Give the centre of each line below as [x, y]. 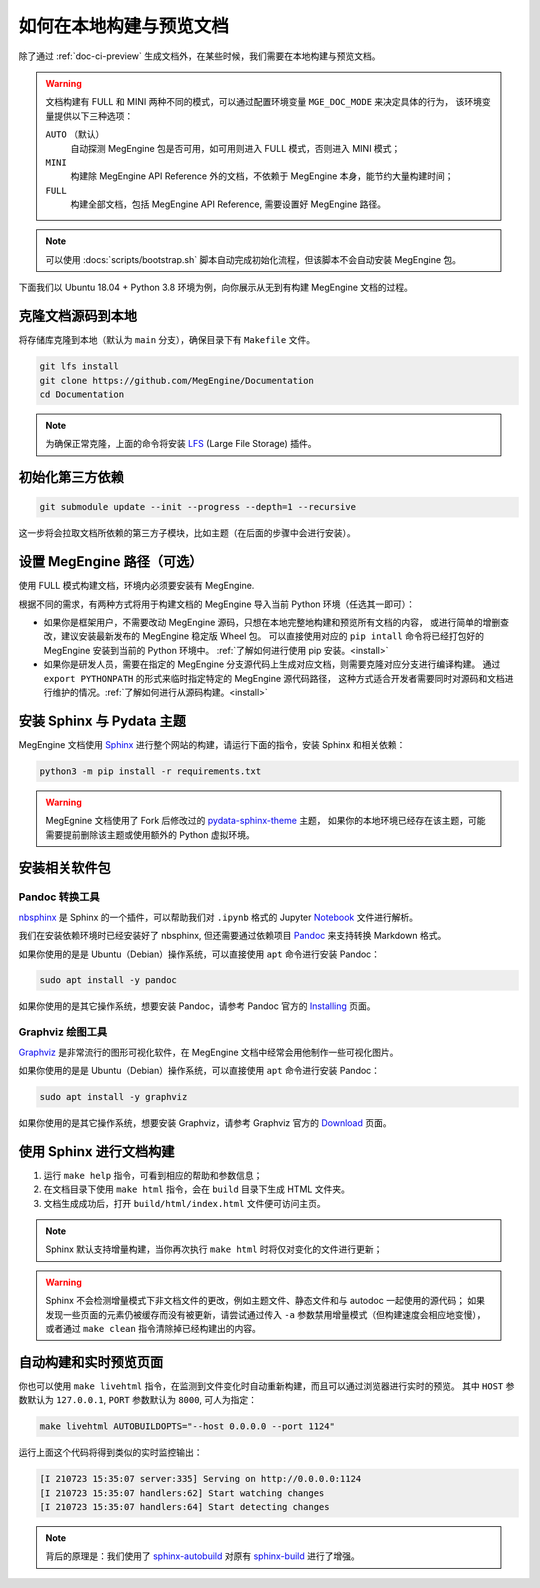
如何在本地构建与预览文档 [124, 26]
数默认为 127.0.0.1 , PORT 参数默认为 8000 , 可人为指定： [138, 1400]
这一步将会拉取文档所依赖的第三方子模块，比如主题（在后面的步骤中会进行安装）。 [187, 533]
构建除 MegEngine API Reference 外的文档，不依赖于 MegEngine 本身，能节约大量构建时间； [262, 176]
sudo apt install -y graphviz [113, 1096]
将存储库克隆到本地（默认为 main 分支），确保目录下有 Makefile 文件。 [166, 340]
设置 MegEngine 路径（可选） [110, 561]
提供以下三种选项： [93, 116]
